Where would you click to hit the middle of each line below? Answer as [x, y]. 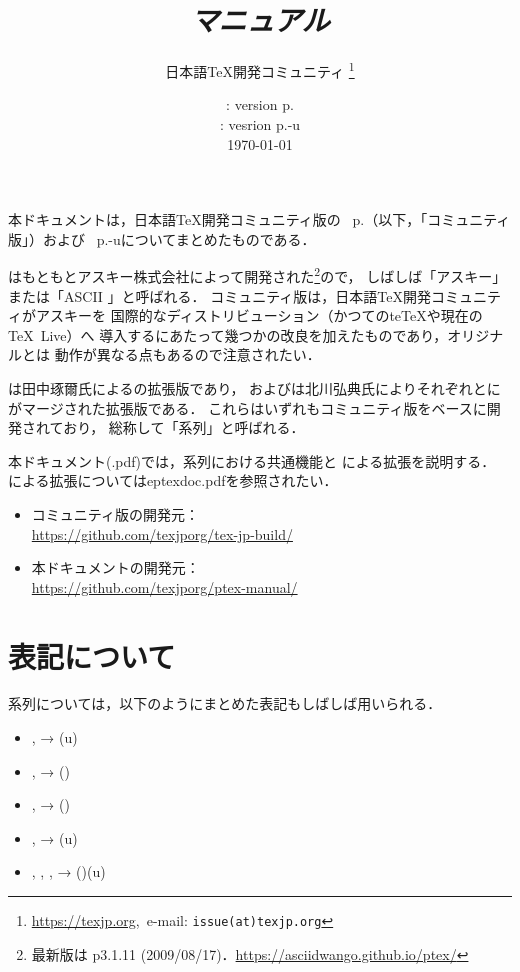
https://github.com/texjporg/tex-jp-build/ [162, 533]
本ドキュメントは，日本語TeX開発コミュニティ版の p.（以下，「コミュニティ [259, 219]
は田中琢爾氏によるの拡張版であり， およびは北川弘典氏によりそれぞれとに [254, 387]
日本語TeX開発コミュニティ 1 [260, 69]
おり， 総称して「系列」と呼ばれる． [184, 427]
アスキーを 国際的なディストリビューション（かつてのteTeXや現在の [259, 315]
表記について [92, 655]
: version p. [260, 104]
